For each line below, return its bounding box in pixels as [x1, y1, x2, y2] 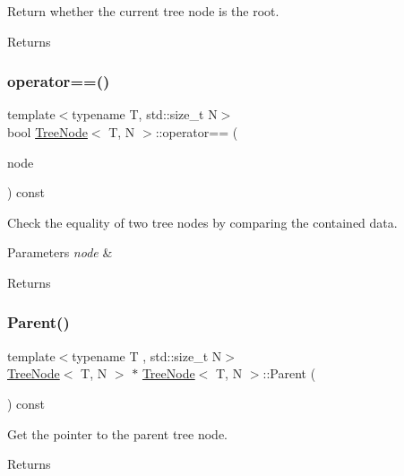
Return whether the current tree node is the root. [7, 2, 279, 20]
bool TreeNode [7, 123, 88, 141]
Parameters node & [7, 243, 113, 262]
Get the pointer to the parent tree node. [7, 424, 228, 443]
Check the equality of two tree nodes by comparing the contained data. [7, 212, 398, 231]
